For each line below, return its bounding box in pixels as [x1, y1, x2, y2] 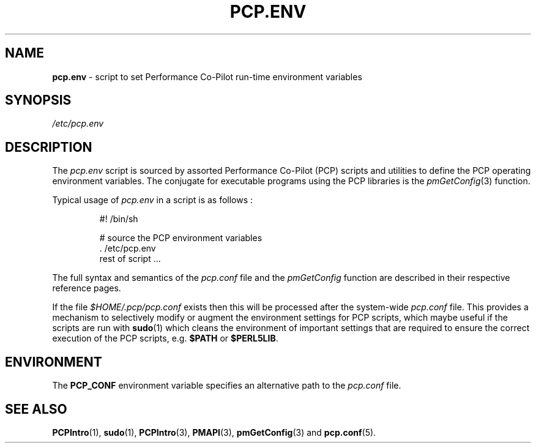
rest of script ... [99, 253, 161, 264]
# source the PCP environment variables [99, 233, 262, 244]
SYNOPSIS [5, 92, 72, 108]
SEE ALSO [5, 401, 67, 417]
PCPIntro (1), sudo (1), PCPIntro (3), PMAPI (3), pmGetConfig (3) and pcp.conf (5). [52, 427, 376, 438]
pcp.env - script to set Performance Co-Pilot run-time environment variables [52, 71, 362, 82]
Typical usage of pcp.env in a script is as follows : [52, 195, 253, 206]
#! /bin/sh [99, 214, 138, 225]
